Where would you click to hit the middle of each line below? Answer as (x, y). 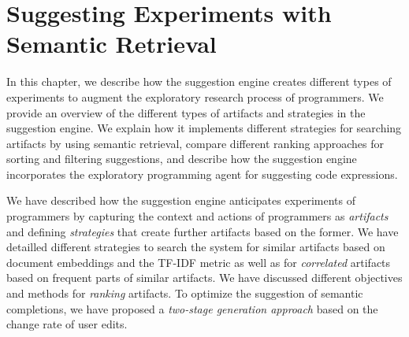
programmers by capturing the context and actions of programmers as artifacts (197, 216)
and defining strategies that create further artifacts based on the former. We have (203, 231)
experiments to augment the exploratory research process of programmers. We (195, 96)
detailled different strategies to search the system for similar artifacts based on (196, 247)
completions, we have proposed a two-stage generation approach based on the (192, 308)
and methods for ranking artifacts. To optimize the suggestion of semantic (185, 293)
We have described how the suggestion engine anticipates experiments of (181, 200)
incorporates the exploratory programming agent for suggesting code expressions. (202, 174)
